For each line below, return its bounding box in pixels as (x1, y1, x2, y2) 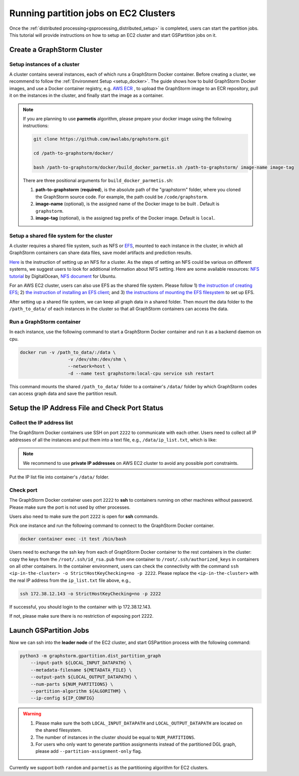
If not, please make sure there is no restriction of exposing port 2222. (9, 613, 154, 619)
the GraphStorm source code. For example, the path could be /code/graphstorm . (35, 194, 208, 200)
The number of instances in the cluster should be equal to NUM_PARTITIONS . (35, 734, 196, 740)
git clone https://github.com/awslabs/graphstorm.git (33, 136, 169, 142)
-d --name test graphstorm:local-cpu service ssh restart (68, 371, 214, 376)
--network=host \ (68, 364, 111, 369)
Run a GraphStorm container (9, 318, 81, 325)
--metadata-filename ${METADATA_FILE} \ (30, 667, 132, 673)
